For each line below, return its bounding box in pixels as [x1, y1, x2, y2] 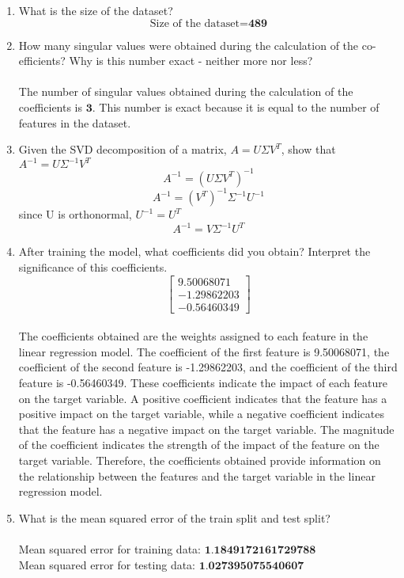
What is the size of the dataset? [18, 2, 173, 18]
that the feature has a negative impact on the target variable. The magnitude [18, 420, 395, 437]
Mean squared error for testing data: [18, 556, 195, 572]
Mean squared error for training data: [18, 540, 201, 557]
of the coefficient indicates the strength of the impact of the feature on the [18, 436, 379, 453]
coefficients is [18, 98, 83, 115]
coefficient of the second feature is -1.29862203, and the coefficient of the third [18, 359, 398, 375]
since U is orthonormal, [18, 206, 132, 222]
